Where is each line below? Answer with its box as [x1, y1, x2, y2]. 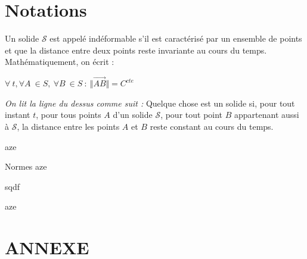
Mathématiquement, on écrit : [5, 55, 114, 68]
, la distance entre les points [17, 120, 120, 132]
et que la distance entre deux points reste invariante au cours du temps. [5, 43, 267, 56]
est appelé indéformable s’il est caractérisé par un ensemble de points [49, 32, 302, 45]
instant [5, 108, 30, 121]
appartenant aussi [234, 108, 299, 121]
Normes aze [5, 160, 47, 173]
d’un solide [113, 108, 153, 121]
